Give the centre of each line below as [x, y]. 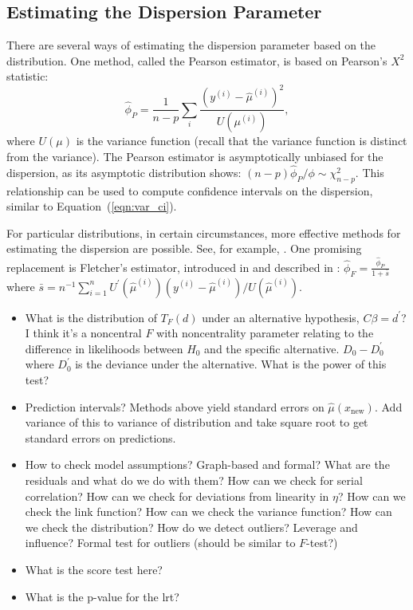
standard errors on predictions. [100, 437]
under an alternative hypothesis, [281, 317]
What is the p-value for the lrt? [102, 596]
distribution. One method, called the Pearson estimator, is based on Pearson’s [197, 60]
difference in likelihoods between [104, 348]
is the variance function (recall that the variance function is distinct [242, 141]
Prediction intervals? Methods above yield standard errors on [175, 406]
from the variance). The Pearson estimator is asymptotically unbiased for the [195, 156]
